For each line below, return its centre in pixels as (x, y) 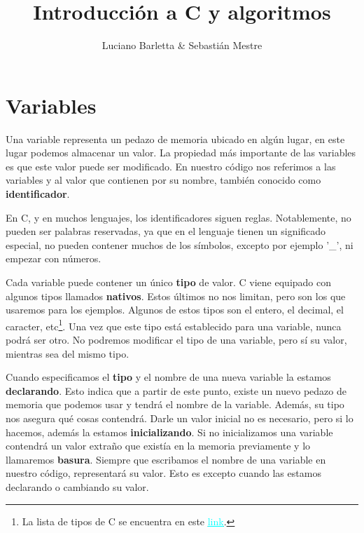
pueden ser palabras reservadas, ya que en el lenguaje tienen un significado (166, 231)
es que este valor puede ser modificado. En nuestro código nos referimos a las (171, 166)
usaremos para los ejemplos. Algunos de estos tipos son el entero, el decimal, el (175, 310)
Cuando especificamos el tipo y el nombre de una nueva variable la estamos (168, 377)
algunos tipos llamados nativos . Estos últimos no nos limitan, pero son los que (176, 296)
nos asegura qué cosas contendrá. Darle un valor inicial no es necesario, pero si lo (180, 418)
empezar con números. (54, 258)
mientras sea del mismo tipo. (68, 353)
